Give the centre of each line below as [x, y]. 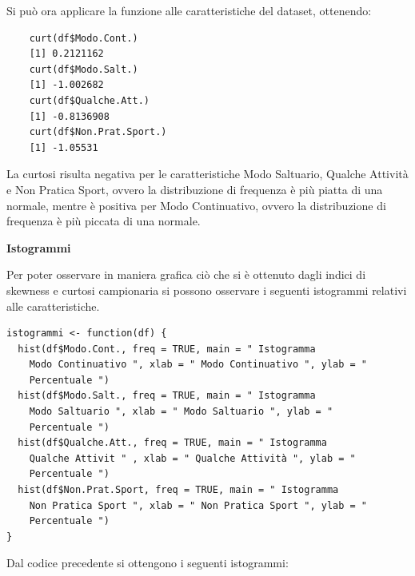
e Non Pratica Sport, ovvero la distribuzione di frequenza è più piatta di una [195, 189]
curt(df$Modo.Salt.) [84, 69]
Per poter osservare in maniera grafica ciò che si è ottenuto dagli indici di [186, 274]
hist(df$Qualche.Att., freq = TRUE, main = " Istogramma [172, 443]
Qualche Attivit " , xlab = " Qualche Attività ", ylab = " [192, 458]
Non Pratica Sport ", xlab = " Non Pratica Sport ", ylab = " [198, 505]
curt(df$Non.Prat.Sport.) [98, 132]
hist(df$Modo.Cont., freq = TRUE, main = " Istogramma [167, 349]
